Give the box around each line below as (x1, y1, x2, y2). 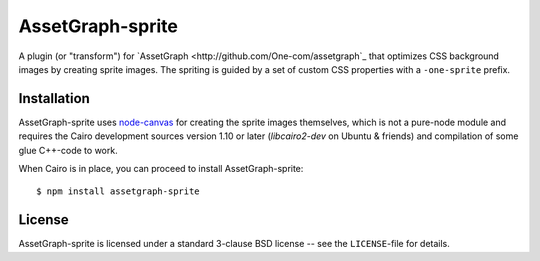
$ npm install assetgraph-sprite (36, 186, 200, 197)
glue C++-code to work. (18, 144, 119, 156)
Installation (18, 90, 90, 107)
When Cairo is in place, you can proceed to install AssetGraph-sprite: (18, 163, 304, 175)
